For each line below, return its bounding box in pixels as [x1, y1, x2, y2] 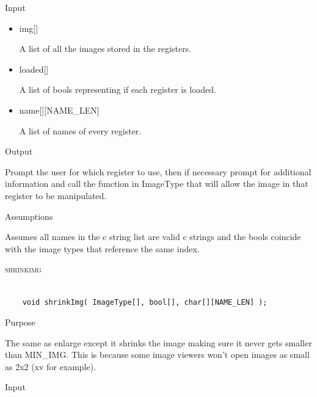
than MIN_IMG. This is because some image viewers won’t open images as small [5, 348, 310, 361]
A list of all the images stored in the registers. [19, 42, 192, 55]
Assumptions [5, 209, 53, 222]
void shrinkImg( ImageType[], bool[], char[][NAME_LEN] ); [22, 297, 268, 307]
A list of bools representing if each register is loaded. [19, 83, 216, 96]
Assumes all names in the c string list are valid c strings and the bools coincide [5, 230, 301, 243]
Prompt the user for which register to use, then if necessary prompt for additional [5, 165, 312, 178]
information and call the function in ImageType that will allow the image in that [5, 177, 308, 190]
